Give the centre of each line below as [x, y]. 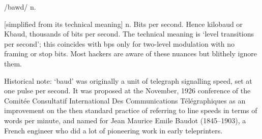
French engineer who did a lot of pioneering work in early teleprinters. [113, 130]
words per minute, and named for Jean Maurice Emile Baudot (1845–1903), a [125, 120]
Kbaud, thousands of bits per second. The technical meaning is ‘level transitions [129, 34]
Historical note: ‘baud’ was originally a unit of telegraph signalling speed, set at [128, 80]
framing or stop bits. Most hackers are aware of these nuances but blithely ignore [130, 54]
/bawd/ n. [20, 7]
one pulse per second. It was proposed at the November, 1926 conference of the [127, 91]
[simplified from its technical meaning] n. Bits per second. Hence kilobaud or [123, 24]
